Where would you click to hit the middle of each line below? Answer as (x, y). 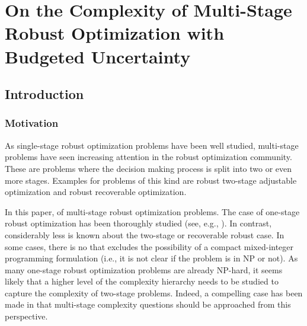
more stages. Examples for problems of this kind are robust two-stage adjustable (151, 180)
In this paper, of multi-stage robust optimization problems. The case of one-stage (152, 211)
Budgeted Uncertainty (98, 56)
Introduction (44, 94)
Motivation (32, 123)
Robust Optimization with (115, 33)
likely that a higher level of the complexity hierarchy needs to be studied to (142, 281)
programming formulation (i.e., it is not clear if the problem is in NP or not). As (151, 258)
